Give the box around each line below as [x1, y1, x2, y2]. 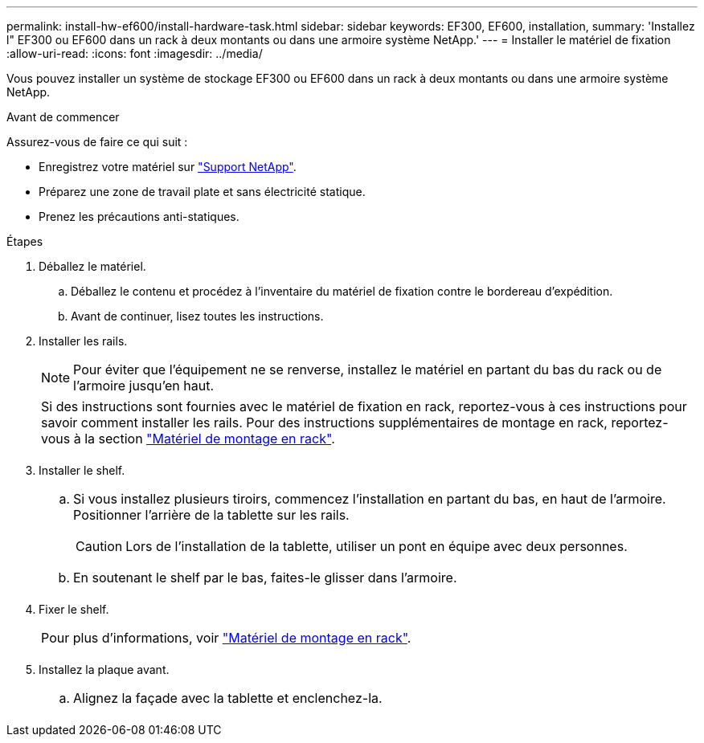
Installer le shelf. [39, 463, 125, 477]
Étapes [6, 235, 43, 248]
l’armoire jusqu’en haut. [73, 378, 214, 394]
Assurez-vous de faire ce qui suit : [6, 135, 188, 149]
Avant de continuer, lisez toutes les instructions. [71, 309, 324, 323]
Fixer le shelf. [39, 602, 109, 616]
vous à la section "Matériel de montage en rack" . [41, 431, 335, 447]
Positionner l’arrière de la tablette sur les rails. [73, 507, 350, 523]
